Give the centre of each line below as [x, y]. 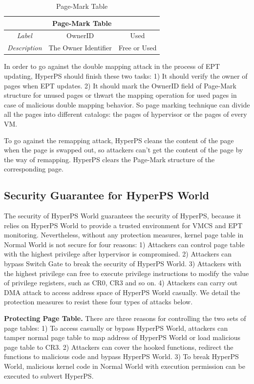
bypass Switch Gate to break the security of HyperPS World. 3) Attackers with [123, 264]
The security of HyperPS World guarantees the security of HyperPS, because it [123, 216]
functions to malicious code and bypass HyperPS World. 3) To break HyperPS [121, 356]
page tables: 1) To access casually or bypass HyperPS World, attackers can [116, 328]
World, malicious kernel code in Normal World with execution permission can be [125, 366]
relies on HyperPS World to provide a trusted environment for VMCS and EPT [123, 225]
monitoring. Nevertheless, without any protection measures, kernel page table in [124, 235]
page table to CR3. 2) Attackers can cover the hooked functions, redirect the [119, 347]
